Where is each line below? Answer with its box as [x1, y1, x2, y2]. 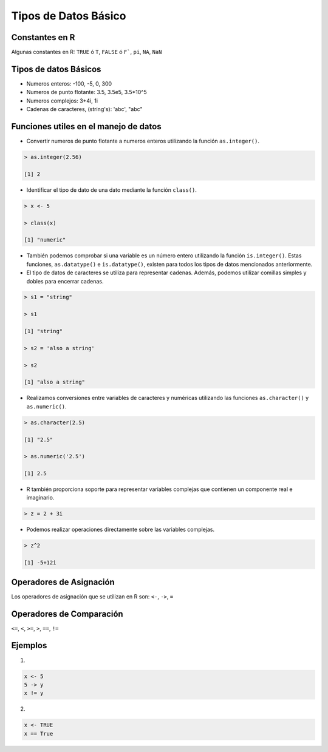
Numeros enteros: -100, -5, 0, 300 [26, 80, 112, 87]
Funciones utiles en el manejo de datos [11, 121, 162, 132]
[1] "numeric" [24, 237, 66, 243]
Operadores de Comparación [11, 609, 124, 619]
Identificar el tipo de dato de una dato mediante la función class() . [26, 186, 197, 194]
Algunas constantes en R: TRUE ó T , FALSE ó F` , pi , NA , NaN [11, 49, 162, 56]
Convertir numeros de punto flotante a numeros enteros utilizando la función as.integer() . [26, 137, 259, 145]
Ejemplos [11, 640, 47, 651]
